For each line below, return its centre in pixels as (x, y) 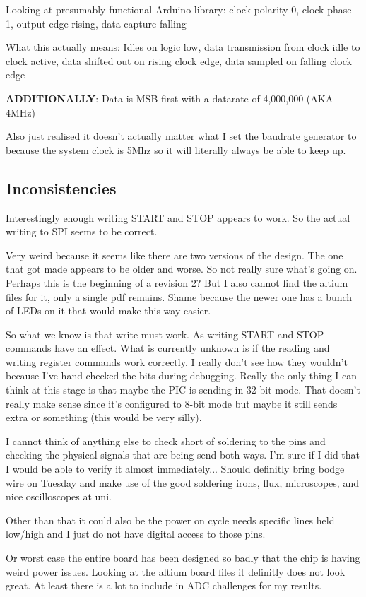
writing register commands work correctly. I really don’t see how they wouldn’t (177, 361)
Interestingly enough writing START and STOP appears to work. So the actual (178, 217)
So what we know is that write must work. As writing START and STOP (165, 334)
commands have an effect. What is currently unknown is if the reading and (168, 348)
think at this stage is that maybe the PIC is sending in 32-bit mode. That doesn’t (183, 390)
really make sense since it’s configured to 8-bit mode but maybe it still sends (172, 403)
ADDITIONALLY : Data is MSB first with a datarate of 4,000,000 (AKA (170, 98)
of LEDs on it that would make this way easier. (108, 311)
